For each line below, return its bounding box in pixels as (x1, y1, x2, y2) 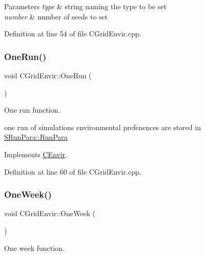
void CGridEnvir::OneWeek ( (4, 208, 96, 219)
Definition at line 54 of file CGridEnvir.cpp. (4, 28, 141, 39)
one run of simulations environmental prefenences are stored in (4, 121, 201, 132)
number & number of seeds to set (4, 11, 108, 22)
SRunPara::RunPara (4, 132, 68, 142)
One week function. (4, 242, 65, 253)
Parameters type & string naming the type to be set (4, 1, 167, 11)
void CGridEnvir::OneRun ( (4, 70, 92, 80)
